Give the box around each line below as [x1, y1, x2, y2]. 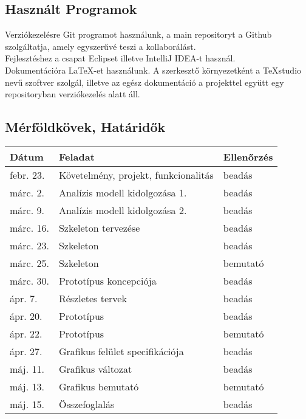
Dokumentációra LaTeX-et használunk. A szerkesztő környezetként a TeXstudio [5, 63, 302, 76]
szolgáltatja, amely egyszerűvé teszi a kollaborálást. [5, 40, 196, 52]
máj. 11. [10, 361, 44, 376]
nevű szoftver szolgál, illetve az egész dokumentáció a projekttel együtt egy [5, 75, 284, 88]
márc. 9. [10, 203, 44, 217]
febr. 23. [10, 167, 45, 182]
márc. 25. [10, 255, 49, 270]
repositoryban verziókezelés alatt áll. [5, 88, 140, 100]
